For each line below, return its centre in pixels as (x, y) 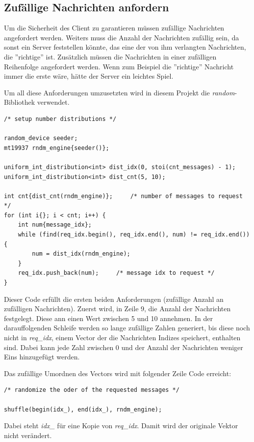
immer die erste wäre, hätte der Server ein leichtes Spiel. (89, 76)
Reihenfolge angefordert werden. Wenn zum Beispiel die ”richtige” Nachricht (119, 66)
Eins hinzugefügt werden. (42, 357)
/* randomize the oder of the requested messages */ (92, 390)
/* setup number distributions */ (60, 119)
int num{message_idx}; (55, 225)
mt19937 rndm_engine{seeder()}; (57, 148)
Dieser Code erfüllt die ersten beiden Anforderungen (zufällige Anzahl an (114, 299)
